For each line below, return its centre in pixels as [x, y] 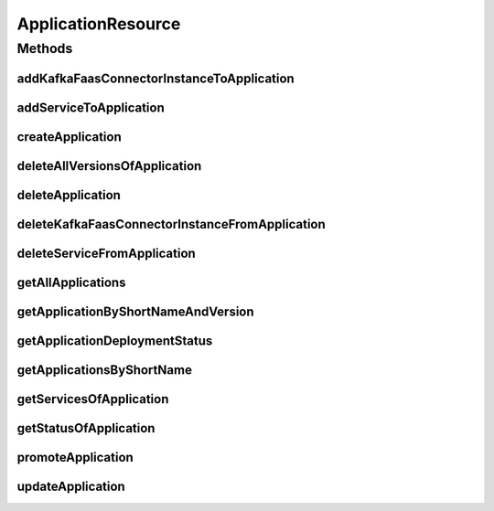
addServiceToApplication [91, 107]
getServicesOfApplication [93, 399]
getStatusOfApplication [86, 428]
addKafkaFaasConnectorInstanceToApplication [156, 78]
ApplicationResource [99, 24]
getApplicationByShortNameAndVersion [136, 311]
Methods [45, 48]
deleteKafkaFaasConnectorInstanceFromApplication [172, 224]
